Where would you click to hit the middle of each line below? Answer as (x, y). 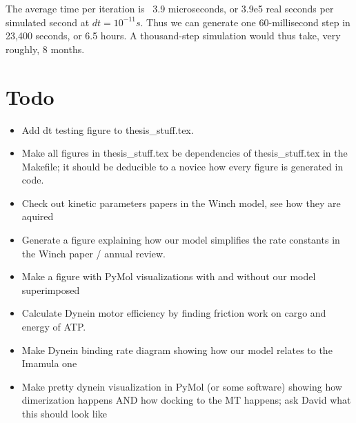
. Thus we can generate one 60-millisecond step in (245, 22)
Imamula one (49, 363)
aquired (38, 216)
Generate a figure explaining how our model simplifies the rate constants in (181, 240)
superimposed (51, 289)
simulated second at (48, 22)
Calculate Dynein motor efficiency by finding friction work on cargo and (174, 313)
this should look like (64, 413)
